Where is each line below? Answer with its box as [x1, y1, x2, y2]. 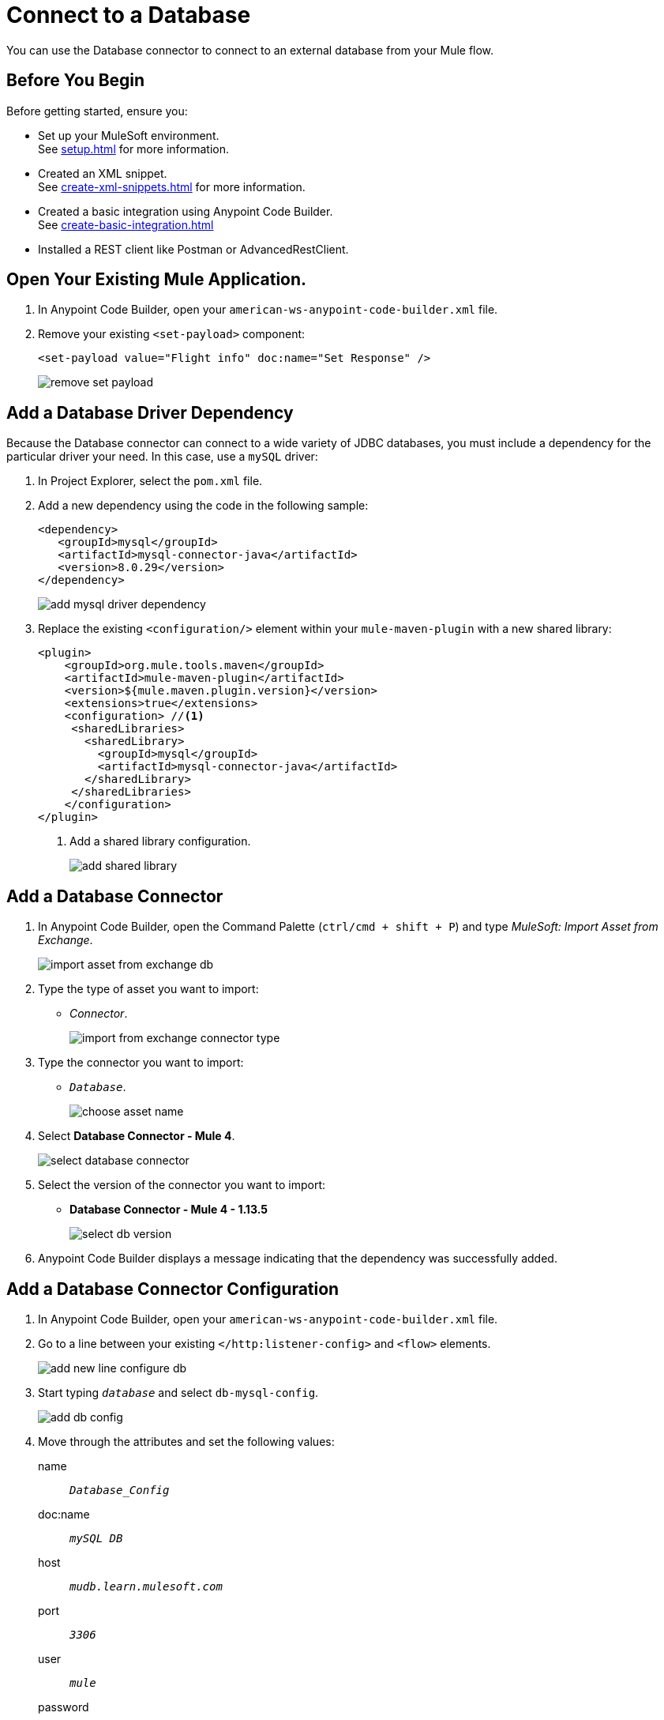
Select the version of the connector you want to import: [38, 1178, 326, 1192]
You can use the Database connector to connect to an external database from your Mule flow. [6, 43, 494, 57]
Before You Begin [6, 70, 145, 91]
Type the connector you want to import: [38, 1056, 244, 1070]
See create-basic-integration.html [38, 217, 214, 231]
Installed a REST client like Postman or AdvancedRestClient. [38, 242, 349, 256]
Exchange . [38, 933, 93, 947]
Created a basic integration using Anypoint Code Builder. [38, 204, 333, 218]
